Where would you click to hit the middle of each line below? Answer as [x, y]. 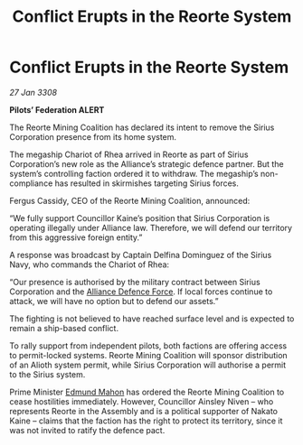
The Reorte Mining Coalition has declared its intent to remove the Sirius [142, 127]
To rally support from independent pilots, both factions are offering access [148, 346]
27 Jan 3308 [33, 92]
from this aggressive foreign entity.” [76, 237]
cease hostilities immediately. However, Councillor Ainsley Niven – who [142, 401]
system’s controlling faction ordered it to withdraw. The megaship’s [134, 173]
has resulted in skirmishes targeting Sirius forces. [147, 183]
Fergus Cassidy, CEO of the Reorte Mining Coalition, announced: [130, 200]
